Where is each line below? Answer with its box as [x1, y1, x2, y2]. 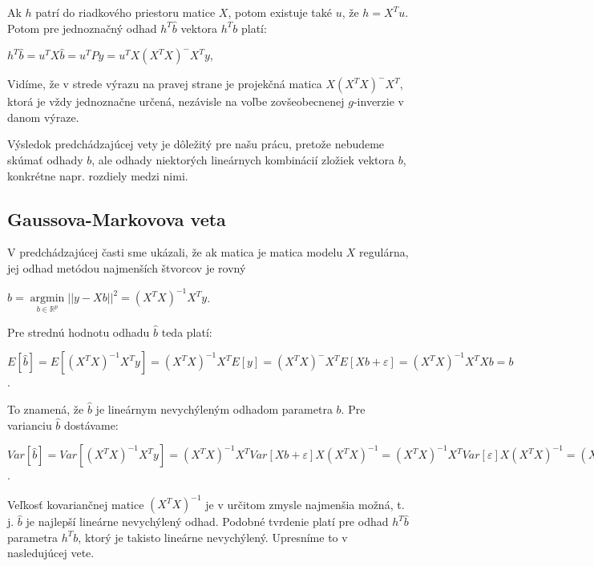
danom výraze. [7, 108, 79, 125]
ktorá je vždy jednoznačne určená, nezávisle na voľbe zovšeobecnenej [7, 93, 345, 110]
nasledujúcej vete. [7, 544, 95, 561]
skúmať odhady [7, 151, 83, 168]
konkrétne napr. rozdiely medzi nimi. [7, 167, 188, 184]
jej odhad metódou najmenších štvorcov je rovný [7, 259, 246, 276]
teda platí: [161, 323, 212, 340]
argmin [30, 293, 65, 305]
